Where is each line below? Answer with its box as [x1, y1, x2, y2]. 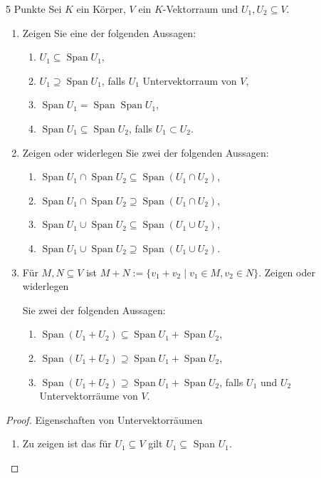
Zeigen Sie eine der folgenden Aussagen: [22, 25, 196, 40]
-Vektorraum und [162, 1, 238, 16]
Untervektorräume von [39, 388, 138, 403]
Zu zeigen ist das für [22, 436, 112, 451]
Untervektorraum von [142, 73, 237, 88]
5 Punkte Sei [6, 1, 62, 16]
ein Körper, [76, 1, 126, 16]
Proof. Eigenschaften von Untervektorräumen [6, 412, 203, 427]
